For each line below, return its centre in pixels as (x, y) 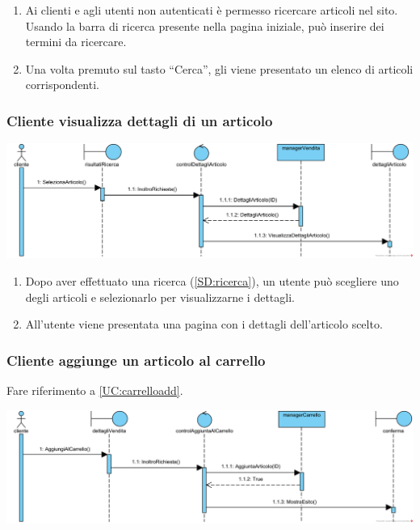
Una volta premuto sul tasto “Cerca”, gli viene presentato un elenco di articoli (219, 68)
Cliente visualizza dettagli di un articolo (140, 120)
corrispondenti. (62, 85)
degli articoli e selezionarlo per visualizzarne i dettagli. (160, 297)
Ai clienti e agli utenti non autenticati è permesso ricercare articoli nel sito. (212, 10)
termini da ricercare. (76, 42)
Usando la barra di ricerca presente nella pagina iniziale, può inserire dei (205, 25)
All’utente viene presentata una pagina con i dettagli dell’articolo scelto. (204, 324)
